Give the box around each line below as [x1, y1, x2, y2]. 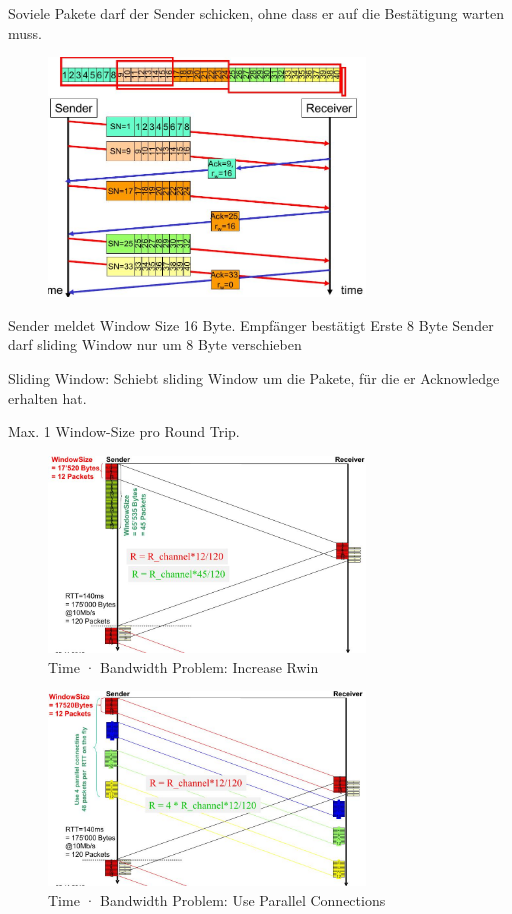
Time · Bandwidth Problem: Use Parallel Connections [48, 889, 386, 910]
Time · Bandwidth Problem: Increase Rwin [48, 656, 319, 677]
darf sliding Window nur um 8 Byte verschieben [8, 334, 302, 355]
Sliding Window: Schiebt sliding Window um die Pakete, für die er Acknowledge [8, 367, 500, 388]
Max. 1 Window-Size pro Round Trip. [8, 421, 240, 442]
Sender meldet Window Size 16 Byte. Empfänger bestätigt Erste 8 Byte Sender [8, 314, 494, 335]
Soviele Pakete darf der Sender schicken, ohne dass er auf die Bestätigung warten [8, 3, 504, 23]
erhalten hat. [8, 387, 87, 408]
